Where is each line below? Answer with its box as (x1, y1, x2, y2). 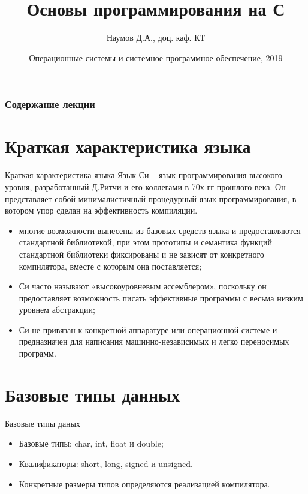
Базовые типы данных (5, 382, 180, 406)
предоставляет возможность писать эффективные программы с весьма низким (19, 291, 303, 304)
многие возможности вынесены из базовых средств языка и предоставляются (19, 224, 301, 236)
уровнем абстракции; (19, 303, 95, 316)
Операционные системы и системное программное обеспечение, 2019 (29, 51, 283, 64)
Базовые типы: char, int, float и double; (19, 437, 164, 450)
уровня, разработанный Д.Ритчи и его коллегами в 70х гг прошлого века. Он (5, 180, 286, 193)
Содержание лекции (5, 97, 95, 112)
